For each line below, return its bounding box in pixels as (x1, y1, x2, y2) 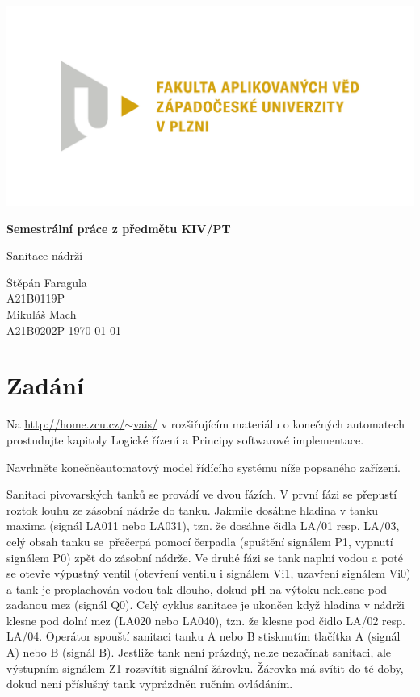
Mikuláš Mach (6, 306, 77, 323)
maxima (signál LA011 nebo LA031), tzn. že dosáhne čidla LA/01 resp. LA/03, (6, 517, 400, 534)
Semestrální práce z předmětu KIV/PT (6, 219, 231, 236)
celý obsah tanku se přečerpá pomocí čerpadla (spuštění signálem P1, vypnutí (6, 532, 393, 549)
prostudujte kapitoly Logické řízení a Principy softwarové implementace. (6, 431, 364, 448)
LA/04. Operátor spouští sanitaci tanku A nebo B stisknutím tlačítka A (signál (6, 628, 401, 645)
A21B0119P (6, 290, 65, 307)
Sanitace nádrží (6, 247, 83, 264)
